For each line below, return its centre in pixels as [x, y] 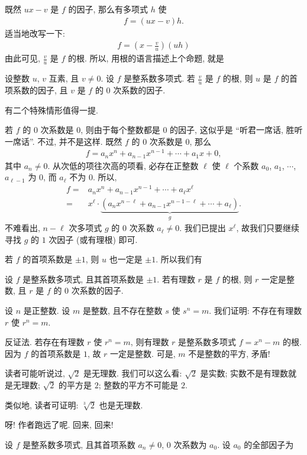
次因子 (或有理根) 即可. [93, 239]
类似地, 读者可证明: [42, 404]
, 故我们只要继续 [268, 228]
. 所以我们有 [179, 259]
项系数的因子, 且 [36, 90]
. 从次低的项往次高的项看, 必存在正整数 [123, 165]
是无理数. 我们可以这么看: [133, 373]
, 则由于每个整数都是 [120, 130]
